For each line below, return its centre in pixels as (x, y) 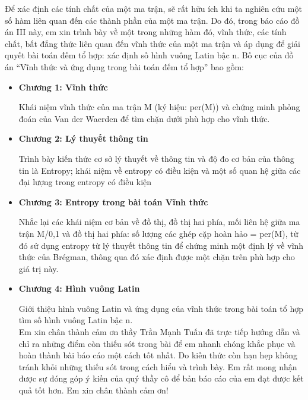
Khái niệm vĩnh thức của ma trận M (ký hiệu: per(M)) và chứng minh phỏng (159, 107)
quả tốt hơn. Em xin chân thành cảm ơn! (93, 390)
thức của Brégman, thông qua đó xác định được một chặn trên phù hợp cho (157, 257)
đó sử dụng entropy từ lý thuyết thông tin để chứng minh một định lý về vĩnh (161, 245)
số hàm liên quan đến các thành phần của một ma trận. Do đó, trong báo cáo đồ (152, 20)
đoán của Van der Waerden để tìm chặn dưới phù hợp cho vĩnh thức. (144, 118)
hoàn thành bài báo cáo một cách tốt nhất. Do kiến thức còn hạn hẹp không (158, 355)
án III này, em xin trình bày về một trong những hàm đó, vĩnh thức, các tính (146, 32)
